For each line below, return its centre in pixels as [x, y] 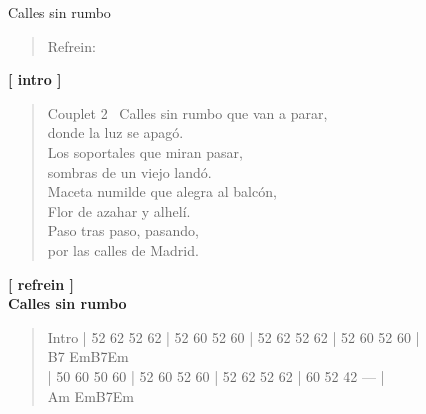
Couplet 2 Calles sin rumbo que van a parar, [187, 112]
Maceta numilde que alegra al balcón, [162, 191]
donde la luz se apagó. [115, 132]
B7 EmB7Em [88, 356]
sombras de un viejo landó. [129, 171]
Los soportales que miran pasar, [145, 151]
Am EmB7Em [90, 395]
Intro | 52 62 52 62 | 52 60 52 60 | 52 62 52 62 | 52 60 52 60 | [233, 336]
